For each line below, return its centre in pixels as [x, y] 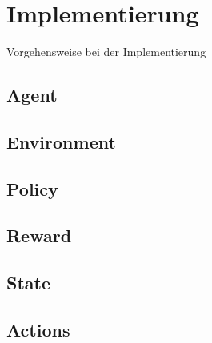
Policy [32, 188]
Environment [61, 141]
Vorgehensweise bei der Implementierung [106, 52]
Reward [39, 235]
